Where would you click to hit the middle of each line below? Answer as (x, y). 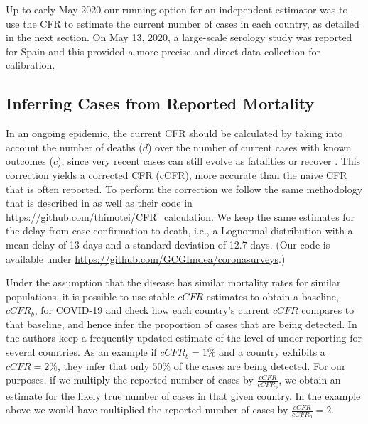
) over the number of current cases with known (249, 147)
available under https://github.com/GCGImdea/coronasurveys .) (146, 258)
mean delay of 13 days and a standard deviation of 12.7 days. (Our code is (168, 244)
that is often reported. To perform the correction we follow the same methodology (184, 189)
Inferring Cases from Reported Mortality (160, 103)
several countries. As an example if (81, 352)
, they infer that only (103, 365)
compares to (328, 310)
